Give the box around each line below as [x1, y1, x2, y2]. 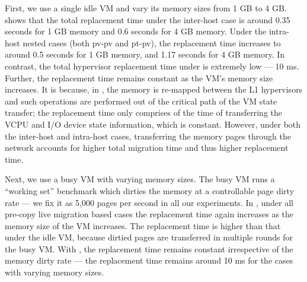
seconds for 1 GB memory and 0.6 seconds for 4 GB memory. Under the [5, 25, 267, 37]
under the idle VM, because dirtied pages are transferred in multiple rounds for [5, 231, 293, 243]
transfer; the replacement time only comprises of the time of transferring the [5, 106, 283, 119]
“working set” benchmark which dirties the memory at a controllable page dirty [5, 184, 295, 197]
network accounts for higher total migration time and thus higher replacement [5, 141, 289, 154]
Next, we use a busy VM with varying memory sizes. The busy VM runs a [5, 173, 275, 185]
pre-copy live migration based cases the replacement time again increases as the [5, 208, 294, 220]
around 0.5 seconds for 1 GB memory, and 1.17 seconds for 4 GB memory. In [5, 48, 285, 61]
